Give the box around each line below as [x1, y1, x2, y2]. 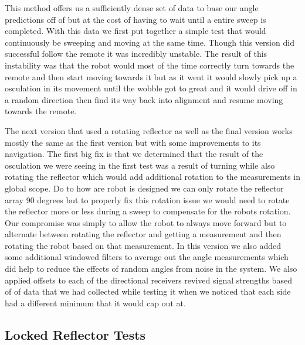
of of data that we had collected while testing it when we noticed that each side [5, 285, 291, 298]
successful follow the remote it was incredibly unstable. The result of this [5, 47, 267, 60]
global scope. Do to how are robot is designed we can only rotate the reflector [5, 182, 284, 194]
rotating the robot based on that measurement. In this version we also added [5, 239, 282, 251]
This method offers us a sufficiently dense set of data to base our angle [5, 2, 259, 13]
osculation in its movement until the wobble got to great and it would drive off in [5, 82, 297, 94]
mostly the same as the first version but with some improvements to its [5, 136, 261, 148]
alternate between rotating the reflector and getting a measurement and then [5, 228, 282, 240]
